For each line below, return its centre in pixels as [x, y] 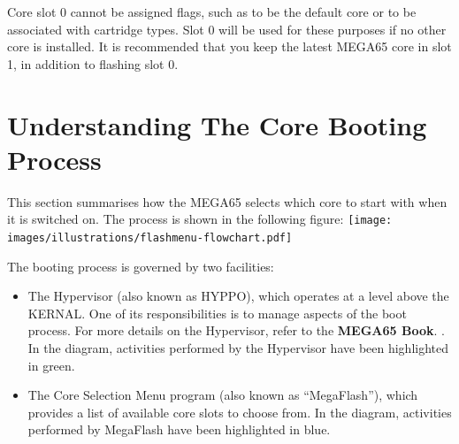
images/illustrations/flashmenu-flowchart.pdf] [150, 237]
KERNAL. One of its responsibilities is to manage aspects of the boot [217, 313]
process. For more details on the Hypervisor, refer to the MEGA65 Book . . [236, 330]
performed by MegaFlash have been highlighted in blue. [179, 429]
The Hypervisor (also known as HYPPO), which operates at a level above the [238, 296]
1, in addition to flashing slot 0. [93, 63]
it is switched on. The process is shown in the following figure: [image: [200, 219]
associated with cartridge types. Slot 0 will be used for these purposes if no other [227, 29]
